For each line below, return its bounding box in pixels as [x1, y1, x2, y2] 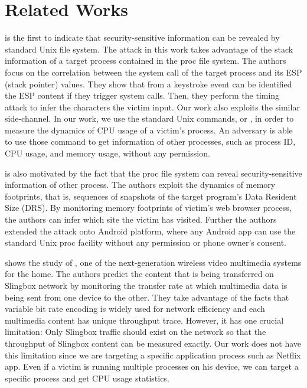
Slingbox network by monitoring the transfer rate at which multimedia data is [5, 279, 288, 291]
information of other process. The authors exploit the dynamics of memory [5, 178, 276, 191]
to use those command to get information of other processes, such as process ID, [5, 135, 296, 148]
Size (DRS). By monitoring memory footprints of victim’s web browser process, [5, 201, 292, 214]
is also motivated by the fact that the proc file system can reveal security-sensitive [5, 167, 302, 179]
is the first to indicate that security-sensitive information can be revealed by [5, 31, 280, 44]
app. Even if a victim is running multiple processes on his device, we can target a [5, 360, 299, 373]
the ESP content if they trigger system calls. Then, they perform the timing [5, 89, 280, 102]
